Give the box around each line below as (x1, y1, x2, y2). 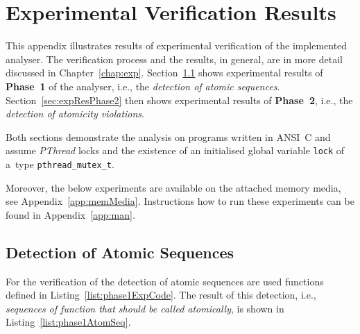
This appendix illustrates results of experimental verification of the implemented (6, 38, 348, 53)
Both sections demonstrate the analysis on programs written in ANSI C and (6, 129, 331, 144)
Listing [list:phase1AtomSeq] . (6, 315, 131, 329)
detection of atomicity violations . (6, 106, 144, 121)
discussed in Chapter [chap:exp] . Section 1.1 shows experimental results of (6, 65, 323, 80)
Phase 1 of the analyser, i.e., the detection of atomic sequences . (6, 78, 280, 93)
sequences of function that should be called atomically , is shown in (6, 301, 284, 315)
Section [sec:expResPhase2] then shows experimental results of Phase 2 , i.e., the (6, 92, 353, 107)
